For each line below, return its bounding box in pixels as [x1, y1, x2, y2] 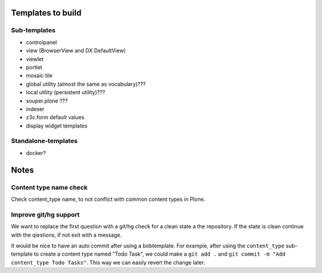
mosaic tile [26, 72, 53, 79]
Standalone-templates [11, 137, 78, 145]
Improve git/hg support [11, 210, 80, 219]
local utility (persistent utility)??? [26, 89, 106, 96]
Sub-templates [11, 26, 56, 35]
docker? [26, 149, 46, 156]
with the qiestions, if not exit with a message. [11, 231, 122, 238]
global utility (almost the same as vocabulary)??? [26, 80, 146, 88]
